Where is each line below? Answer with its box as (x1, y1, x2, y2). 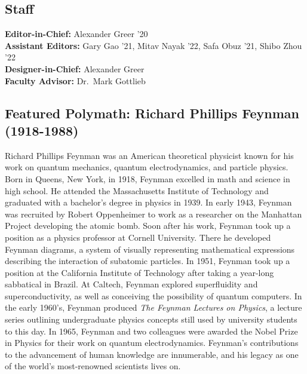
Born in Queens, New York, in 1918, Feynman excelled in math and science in (5, 172, 290, 185)
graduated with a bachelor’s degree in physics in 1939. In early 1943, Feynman (5, 196, 292, 209)
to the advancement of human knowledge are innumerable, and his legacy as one (5, 348, 299, 360)
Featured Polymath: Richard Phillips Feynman (5, 103, 299, 122)
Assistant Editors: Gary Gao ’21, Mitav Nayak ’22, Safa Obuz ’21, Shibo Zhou (5, 39, 302, 51)
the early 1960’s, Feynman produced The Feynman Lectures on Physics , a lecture (5, 301, 302, 314)
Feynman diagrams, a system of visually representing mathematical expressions (5, 243, 295, 255)
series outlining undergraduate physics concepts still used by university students (5, 313, 297, 326)
